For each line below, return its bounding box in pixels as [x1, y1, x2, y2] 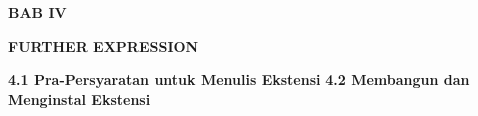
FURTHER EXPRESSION [8, 35, 199, 56]
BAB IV [8, 2, 67, 22]
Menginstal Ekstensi [8, 88, 151, 109]
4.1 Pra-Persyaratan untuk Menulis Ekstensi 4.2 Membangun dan [8, 69, 470, 90]
